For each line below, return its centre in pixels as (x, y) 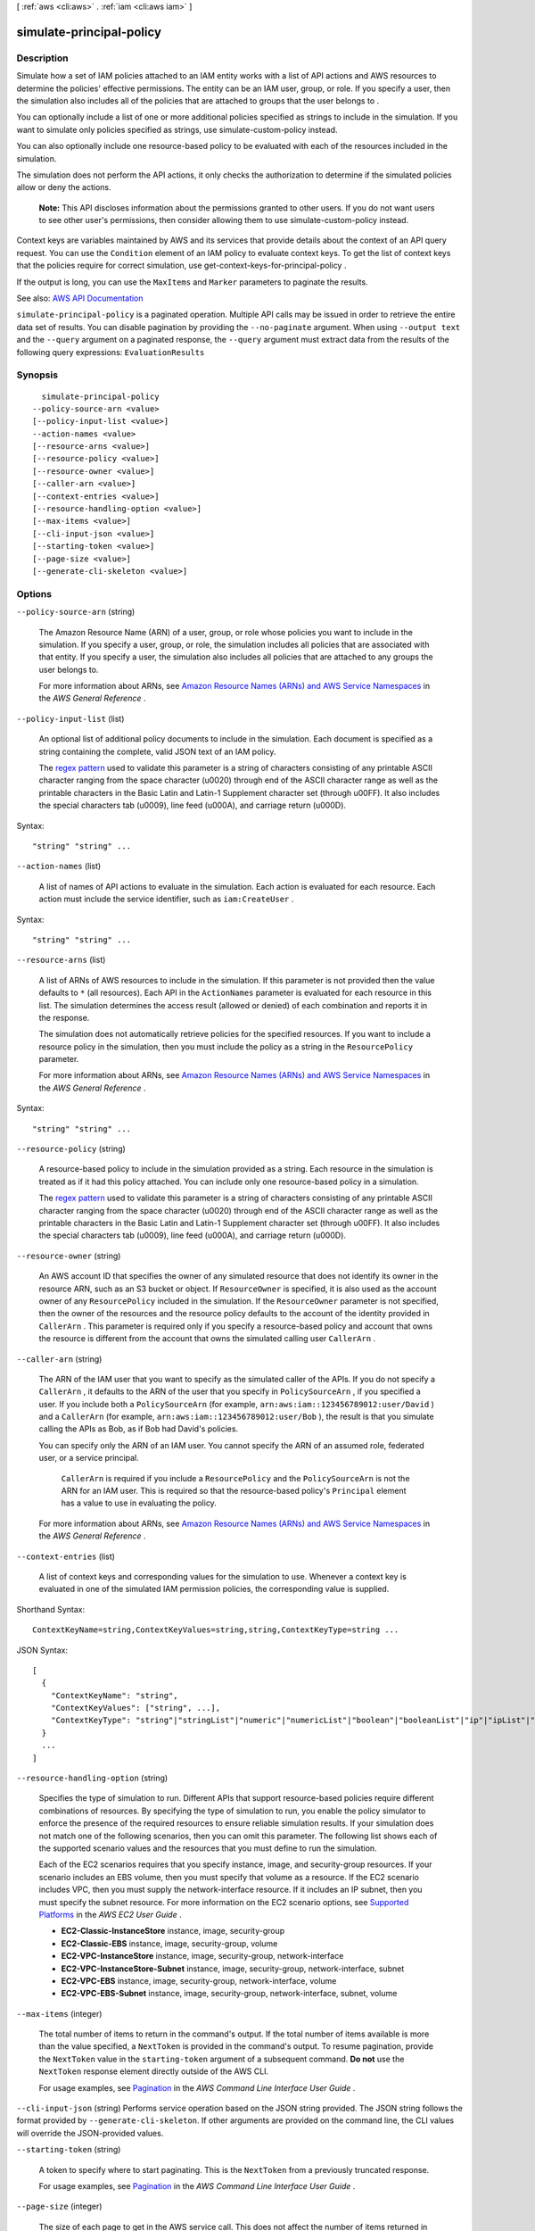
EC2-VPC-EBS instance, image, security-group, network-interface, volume (199, 1980)
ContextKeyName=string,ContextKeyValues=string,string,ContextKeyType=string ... (216, 1630)
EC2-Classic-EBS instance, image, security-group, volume (169, 1943)
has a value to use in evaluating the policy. (139, 1503)
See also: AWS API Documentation (80, 298)
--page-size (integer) (59, 2206)
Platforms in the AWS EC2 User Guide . (110, 1914)
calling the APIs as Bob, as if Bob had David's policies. (139, 1429)
